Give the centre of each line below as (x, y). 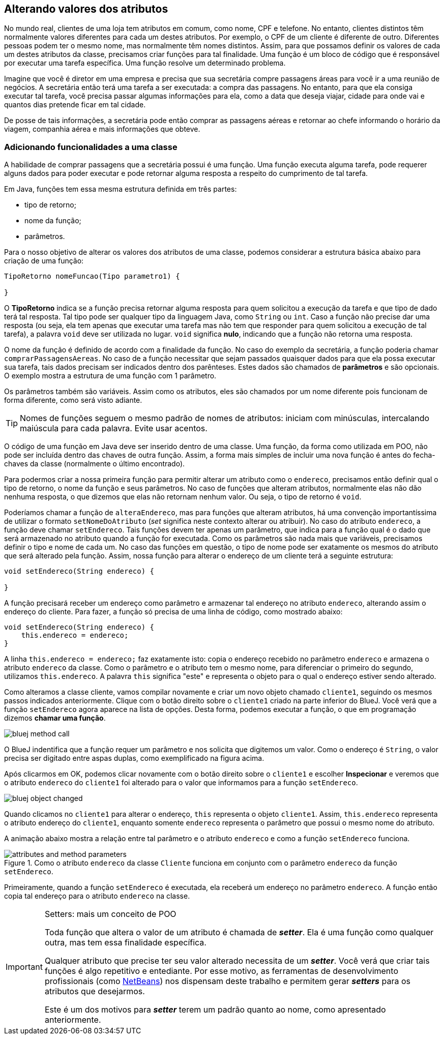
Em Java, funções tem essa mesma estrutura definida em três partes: (121, 189)
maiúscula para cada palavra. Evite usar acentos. (114, 428)
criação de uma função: (44, 261)
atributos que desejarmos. (95, 991)
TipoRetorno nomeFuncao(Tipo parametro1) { (92, 276)
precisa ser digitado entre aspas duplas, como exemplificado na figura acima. (134, 758)
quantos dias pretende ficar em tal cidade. (75, 105)
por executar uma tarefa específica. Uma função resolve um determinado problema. (145, 63)
